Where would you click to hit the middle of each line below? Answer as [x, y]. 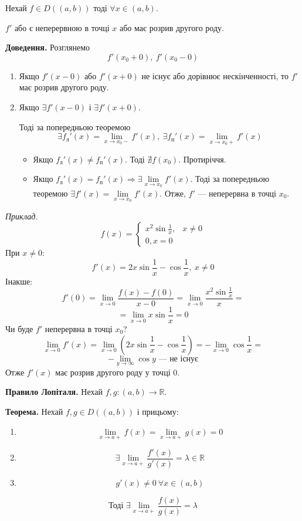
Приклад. [22, 216]
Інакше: [19, 281]
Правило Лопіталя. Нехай [54, 392]
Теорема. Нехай [34, 411]
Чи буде [19, 328]
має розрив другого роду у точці [113, 372]
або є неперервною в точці [62, 27]
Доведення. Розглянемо [47, 47]
